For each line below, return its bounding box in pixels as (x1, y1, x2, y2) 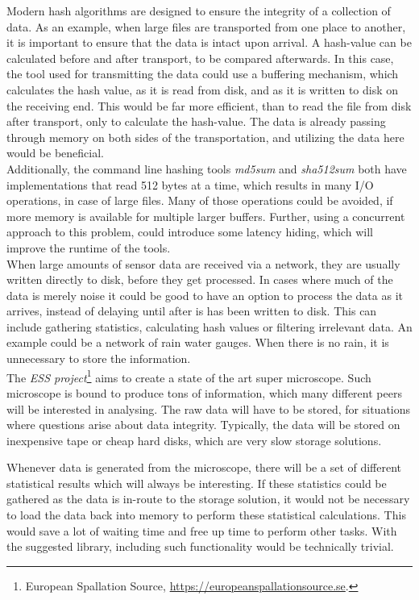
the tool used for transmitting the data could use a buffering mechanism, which (6, 65, 399, 82)
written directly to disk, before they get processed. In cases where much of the (6, 271, 393, 288)
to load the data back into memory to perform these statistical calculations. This (6, 506, 406, 523)
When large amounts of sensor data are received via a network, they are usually (6, 255, 400, 272)
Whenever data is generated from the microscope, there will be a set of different (6, 459, 402, 476)
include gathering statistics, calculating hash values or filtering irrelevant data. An (6, 318, 413, 335)
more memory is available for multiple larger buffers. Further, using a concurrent (6, 207, 405, 224)
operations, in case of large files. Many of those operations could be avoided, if (6, 192, 393, 209)
